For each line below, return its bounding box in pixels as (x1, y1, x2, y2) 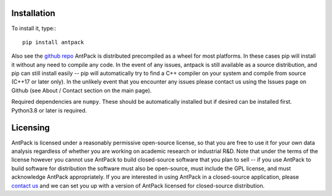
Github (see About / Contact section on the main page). (11, 87, 152, 94)
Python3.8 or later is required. (11, 106, 87, 114)
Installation (11, 8, 55, 18)
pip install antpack (22, 39, 84, 45)
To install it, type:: (11, 25, 57, 32)
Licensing (11, 123, 50, 133)
